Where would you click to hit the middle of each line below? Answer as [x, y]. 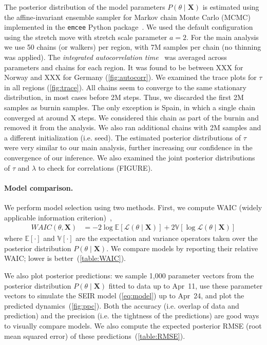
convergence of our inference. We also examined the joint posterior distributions [130, 157]
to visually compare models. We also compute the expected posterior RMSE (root [133, 325]
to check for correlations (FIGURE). [95, 167]
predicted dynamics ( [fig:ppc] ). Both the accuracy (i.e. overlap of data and [122, 305]
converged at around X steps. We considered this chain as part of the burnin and [132, 117]
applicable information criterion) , [58, 217]
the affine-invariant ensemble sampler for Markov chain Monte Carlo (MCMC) [127, 17]
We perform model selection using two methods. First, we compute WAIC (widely [133, 207]
